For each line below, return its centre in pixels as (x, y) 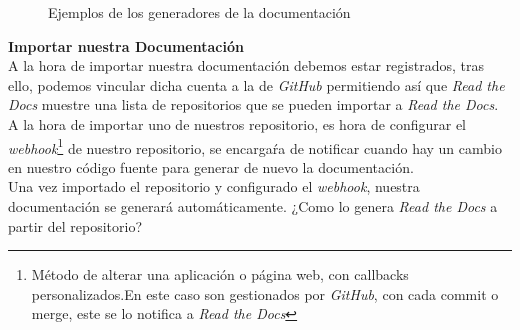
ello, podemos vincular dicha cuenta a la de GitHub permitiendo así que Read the (256, 84)
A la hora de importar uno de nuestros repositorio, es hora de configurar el (237, 123)
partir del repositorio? (75, 225)
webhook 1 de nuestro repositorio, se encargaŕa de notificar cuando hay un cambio (255, 146)
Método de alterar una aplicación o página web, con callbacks (220, 274)
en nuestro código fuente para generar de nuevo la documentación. (211, 166)
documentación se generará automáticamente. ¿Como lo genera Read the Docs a (253, 206)
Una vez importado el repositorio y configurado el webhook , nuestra (214, 186)
